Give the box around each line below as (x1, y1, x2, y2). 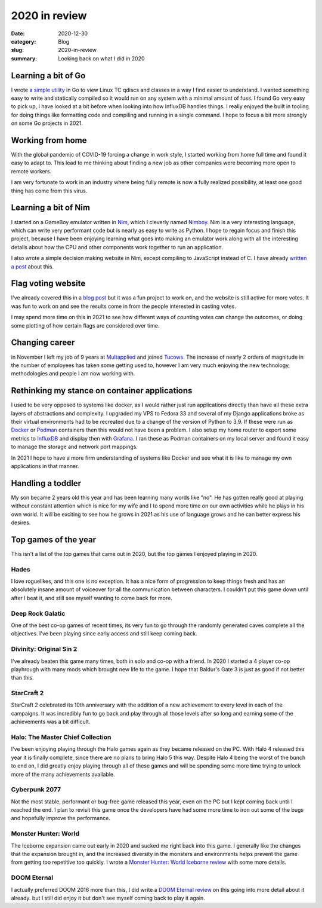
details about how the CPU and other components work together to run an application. (11, 243, 224, 250)
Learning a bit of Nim (11, 203, 91, 213)
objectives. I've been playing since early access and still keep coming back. (11, 630, 197, 637)
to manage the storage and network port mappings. (11, 443, 138, 451)
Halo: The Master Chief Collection (11, 733, 112, 741)
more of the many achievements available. (11, 771, 116, 778)
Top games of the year (11, 534, 97, 545)
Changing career (11, 338, 75, 348)
